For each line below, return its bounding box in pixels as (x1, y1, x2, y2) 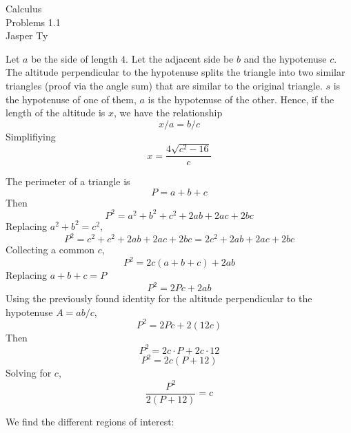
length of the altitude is (6, 105, 106, 120)
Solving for (6, 366, 52, 380)
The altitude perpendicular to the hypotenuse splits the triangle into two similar (6, 65, 345, 79)
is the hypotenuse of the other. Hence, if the (148, 92, 334, 106)
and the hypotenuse (243, 51, 327, 65)
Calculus (6, 1, 42, 15)
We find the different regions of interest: (6, 414, 174, 428)
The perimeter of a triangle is (6, 174, 130, 189)
